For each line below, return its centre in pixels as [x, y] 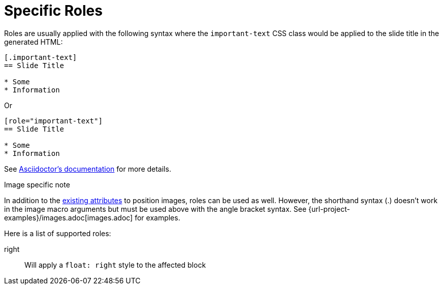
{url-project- [329, 209]
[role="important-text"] [53, 121]
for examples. [157, 217]
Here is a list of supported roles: [58, 233]
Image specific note [37, 184]
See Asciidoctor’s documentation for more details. [88, 169]
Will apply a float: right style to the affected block [115, 265]
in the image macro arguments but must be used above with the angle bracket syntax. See [155, 209]
